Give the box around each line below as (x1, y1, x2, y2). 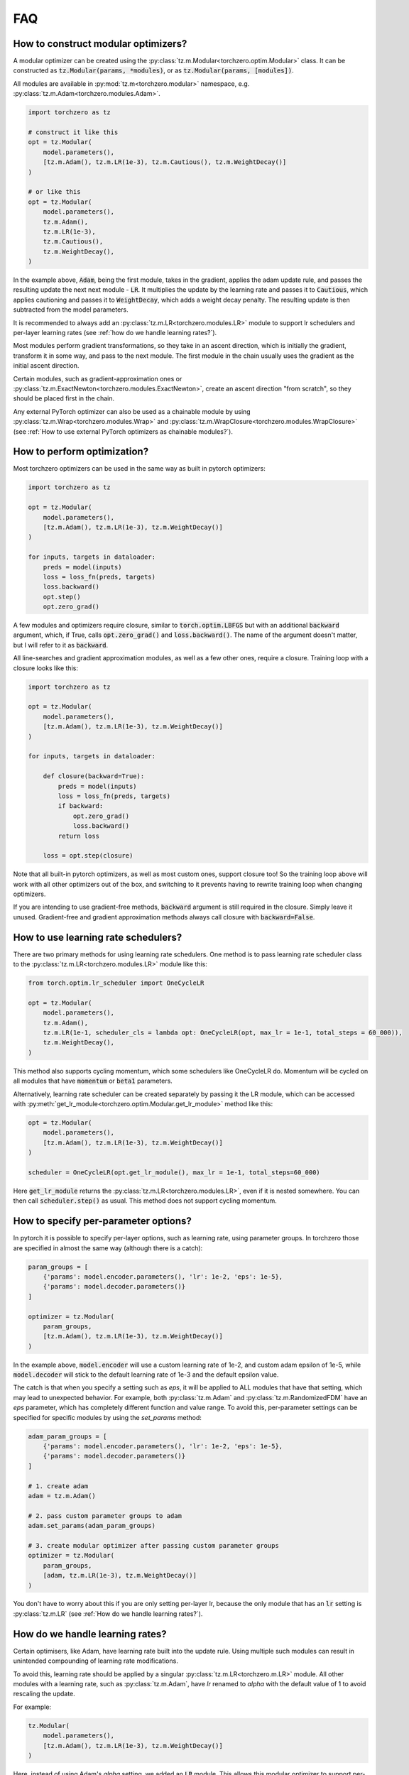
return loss (58, 831, 99, 840)
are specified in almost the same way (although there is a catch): (13, 1243, 203, 1252)
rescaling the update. (13, 1690, 76, 1698)
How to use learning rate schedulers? (13, 931, 182, 944)
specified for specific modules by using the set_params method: (13, 1413, 202, 1421)
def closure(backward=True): (43, 772, 145, 780)
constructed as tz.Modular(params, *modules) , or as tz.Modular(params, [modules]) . (13, 66, 294, 75)
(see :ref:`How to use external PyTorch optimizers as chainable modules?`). (13, 427, 234, 436)
